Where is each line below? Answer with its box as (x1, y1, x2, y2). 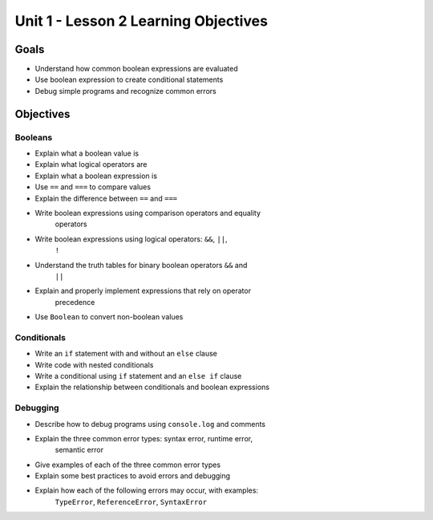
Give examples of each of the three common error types (34, 460, 221, 469)
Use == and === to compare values (34, 182, 152, 192)
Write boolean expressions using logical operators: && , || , (34, 234, 228, 244)
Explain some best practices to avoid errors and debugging (34, 471, 231, 481)
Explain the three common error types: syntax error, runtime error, (34, 433, 253, 443)
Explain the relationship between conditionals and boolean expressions (34, 382, 270, 392)
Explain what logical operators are (34, 160, 148, 169)
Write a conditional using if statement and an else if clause (34, 372, 242, 380)
